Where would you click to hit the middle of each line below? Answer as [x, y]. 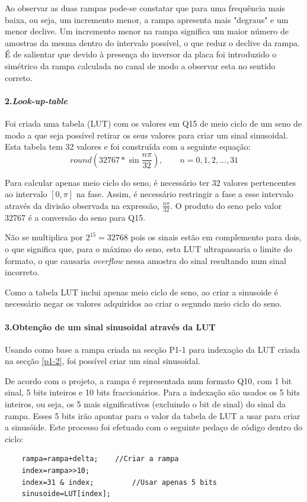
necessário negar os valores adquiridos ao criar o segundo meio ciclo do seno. [143, 303]
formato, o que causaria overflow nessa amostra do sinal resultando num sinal [145, 260]
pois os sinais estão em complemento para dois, [216, 237]
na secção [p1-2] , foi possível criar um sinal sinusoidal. [103, 361]
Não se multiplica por [44, 237]
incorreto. [22, 272]
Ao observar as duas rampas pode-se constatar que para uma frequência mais [145, 8]
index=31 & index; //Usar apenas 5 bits [119, 482]
